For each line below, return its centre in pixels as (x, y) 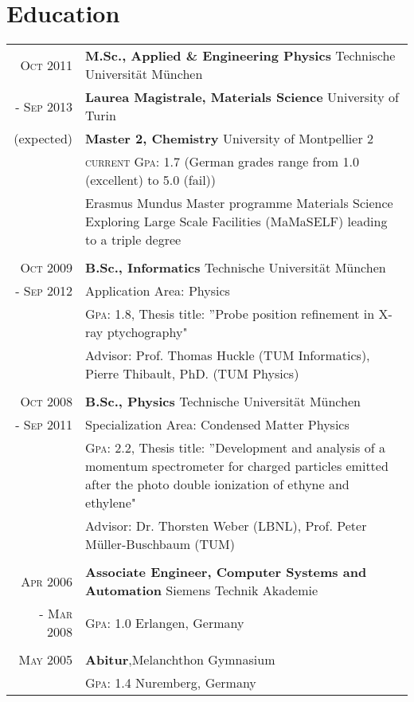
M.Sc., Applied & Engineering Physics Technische (240, 56)
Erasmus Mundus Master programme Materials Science (239, 203)
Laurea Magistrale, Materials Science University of (242, 97)
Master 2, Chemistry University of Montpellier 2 (229, 139)
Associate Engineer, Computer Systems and (226, 572)
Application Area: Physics (158, 291)
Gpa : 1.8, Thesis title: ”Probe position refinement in (230, 314)
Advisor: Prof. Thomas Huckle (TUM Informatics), (228, 355)
